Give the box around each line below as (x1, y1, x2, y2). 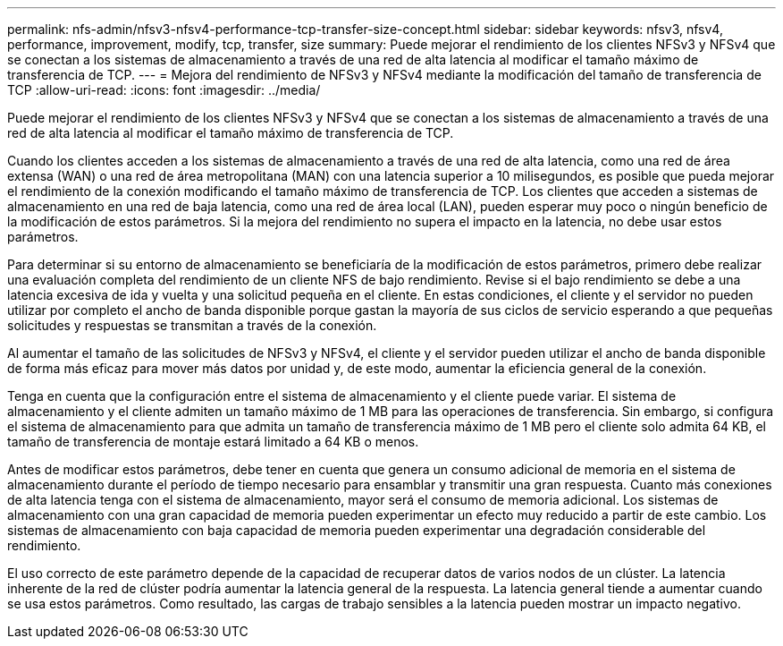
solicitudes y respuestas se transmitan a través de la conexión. (7, 318, 377, 333)
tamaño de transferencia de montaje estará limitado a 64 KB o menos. (7, 434, 419, 449)
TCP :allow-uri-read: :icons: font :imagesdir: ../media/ (7, 82, 321, 98)
